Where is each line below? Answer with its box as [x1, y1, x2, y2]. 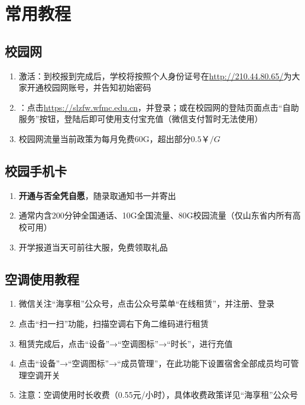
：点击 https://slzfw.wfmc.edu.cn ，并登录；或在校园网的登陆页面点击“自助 [18, 101, 299, 113]
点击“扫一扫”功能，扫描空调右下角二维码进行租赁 [18, 317, 209, 329]
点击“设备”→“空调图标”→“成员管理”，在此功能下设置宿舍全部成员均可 [18, 357, 291, 369]
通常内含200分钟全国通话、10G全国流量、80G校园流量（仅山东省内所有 [18, 209, 293, 221]
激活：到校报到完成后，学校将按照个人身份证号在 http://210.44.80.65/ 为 [18, 69, 292, 82]
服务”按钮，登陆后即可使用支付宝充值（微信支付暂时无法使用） [18, 112, 263, 125]
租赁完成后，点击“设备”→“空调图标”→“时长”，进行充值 [18, 337, 233, 349]
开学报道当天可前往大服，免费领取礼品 [18, 240, 168, 253]
